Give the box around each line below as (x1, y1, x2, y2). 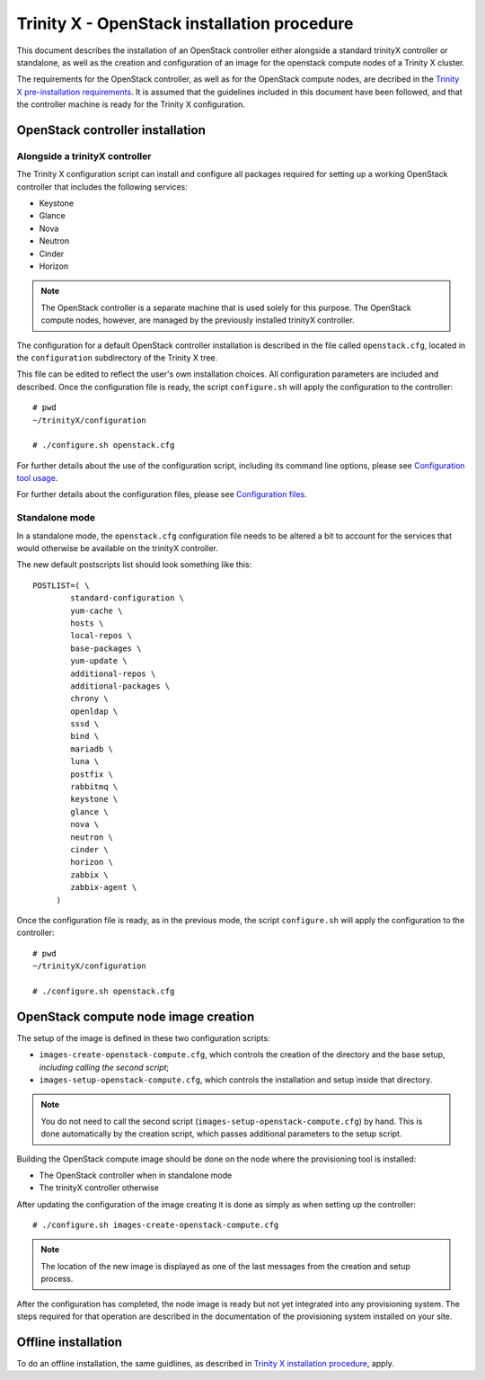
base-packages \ (70, 643, 142, 654)
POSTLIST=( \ (32, 580, 90, 591)
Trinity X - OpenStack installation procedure (16, 13, 354, 33)
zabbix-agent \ (70, 882, 137, 893)
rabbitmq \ (70, 782, 119, 792)
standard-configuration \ (70, 593, 184, 603)
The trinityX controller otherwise (39, 1182, 159, 1193)
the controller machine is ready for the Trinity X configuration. (16, 99, 246, 110)
